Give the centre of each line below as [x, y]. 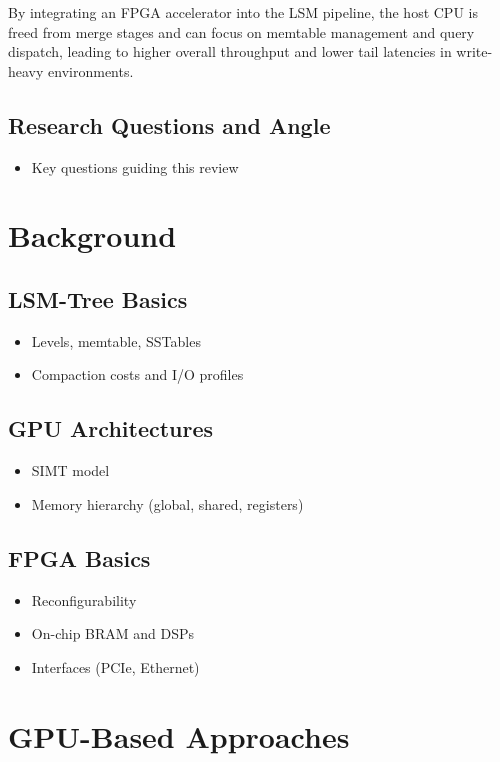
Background [92, 235]
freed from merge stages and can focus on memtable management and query [241, 31]
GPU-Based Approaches [179, 735]
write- [474, 51]
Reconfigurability [84, 599]
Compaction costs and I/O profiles [137, 374]
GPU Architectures [111, 428]
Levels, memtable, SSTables [116, 340]
